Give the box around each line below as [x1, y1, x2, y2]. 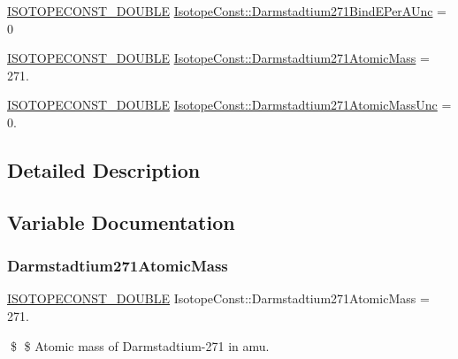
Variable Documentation [7, 208, 235, 235]
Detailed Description [7, 156, 201, 183]
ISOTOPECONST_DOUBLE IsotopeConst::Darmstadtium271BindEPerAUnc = [7, 2, 447, 19]
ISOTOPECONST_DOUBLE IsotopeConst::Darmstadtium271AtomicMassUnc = [7, 95, 452, 114]
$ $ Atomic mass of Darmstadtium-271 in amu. [10, 336, 270, 355]
